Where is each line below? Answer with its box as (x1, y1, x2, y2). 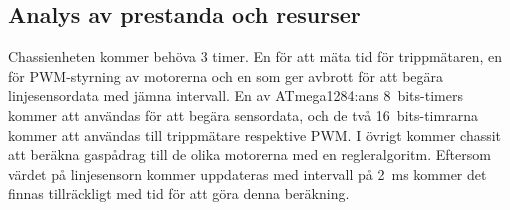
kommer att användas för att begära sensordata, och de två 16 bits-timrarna (8, 104, 478, 125)
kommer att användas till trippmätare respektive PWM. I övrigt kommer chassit (8, 124, 502, 145)
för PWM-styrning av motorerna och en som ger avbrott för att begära (8, 65, 444, 86)
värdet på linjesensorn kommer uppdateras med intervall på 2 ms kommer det (8, 163, 487, 184)
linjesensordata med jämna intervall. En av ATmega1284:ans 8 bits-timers (8, 85, 463, 106)
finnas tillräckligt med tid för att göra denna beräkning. (8, 183, 350, 204)
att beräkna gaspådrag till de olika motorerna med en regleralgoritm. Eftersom (8, 144, 491, 165)
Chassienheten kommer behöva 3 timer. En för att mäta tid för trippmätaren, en (8, 46, 503, 67)
